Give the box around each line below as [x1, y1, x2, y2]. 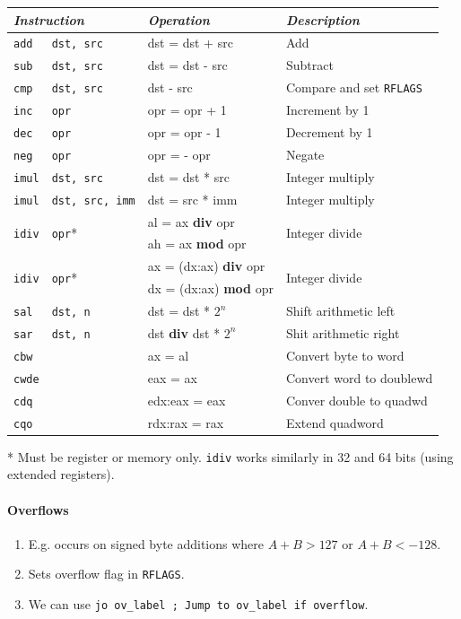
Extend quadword [285, 413, 384, 432]
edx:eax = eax [147, 390, 226, 409]
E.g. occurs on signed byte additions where [28, 534, 265, 553]
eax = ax [147, 368, 197, 387]
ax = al [147, 345, 189, 364]
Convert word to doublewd [285, 368, 433, 387]
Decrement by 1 [285, 123, 373, 141]
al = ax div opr [147, 212, 235, 231]
